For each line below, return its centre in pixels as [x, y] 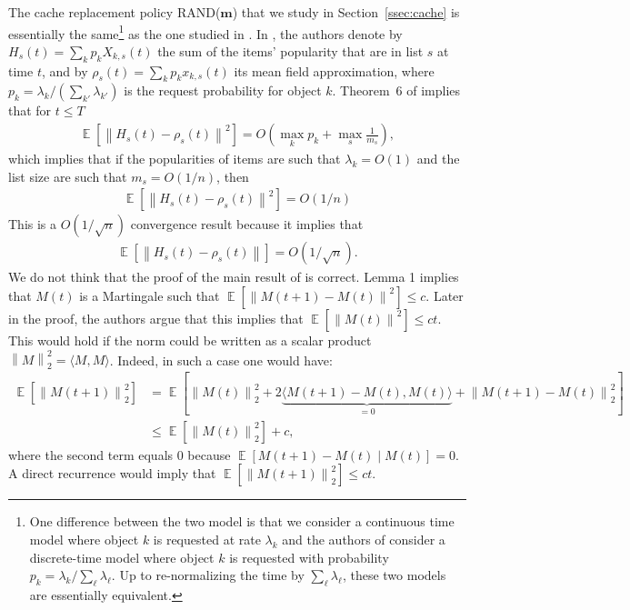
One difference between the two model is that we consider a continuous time [242, 521]
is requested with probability [309, 557]
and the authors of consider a [364, 539]
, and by [65, 70]
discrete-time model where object [122, 557]
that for [30, 110]
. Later [445, 295]
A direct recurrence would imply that [112, 473]
